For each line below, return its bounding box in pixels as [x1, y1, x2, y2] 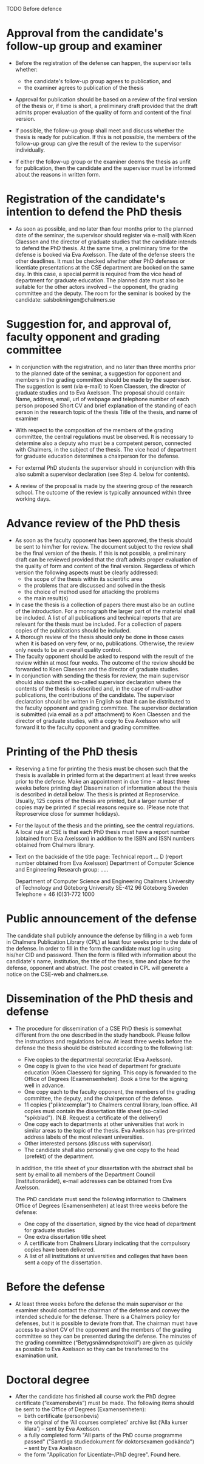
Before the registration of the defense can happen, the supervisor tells [15, 59, 191, 66]
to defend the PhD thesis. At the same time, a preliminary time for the [15, 244, 188, 251]
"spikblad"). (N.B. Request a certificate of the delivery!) [24, 1114, 163, 1121]
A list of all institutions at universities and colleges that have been [24, 1252, 188, 1259]
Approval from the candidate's [6, 27, 164, 40]
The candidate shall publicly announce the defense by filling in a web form [6, 932, 193, 939]
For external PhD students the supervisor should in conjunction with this [15, 464, 196, 471]
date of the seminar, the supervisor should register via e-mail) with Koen [15, 231, 196, 239]
